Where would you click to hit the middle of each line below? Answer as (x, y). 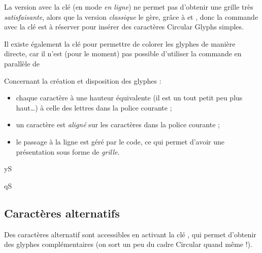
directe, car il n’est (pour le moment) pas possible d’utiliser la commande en (123, 53)
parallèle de (22, 63)
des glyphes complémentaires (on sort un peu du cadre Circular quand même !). (128, 244)
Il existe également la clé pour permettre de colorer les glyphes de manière (120, 43)
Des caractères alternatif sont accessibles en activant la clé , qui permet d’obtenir (130, 234)
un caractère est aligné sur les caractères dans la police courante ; (118, 124)
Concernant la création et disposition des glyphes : (83, 80)
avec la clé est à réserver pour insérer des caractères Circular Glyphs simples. (124, 27)
